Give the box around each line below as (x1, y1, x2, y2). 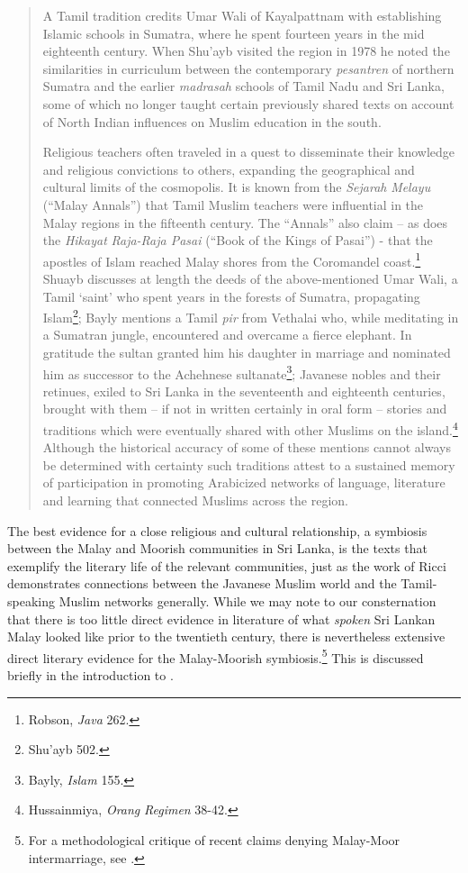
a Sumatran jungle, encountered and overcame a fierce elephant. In (42, 325, 412, 344)
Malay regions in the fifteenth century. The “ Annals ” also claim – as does (42, 213, 448, 232)
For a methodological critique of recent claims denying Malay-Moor (28, 831, 400, 850)
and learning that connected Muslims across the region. (42, 491, 348, 510)
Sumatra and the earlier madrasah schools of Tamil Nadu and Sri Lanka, (42, 77, 445, 95)
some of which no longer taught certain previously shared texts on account (42, 94, 454, 113)
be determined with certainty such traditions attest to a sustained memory (42, 455, 455, 474)
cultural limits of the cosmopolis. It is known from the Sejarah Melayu (42, 177, 431, 196)
